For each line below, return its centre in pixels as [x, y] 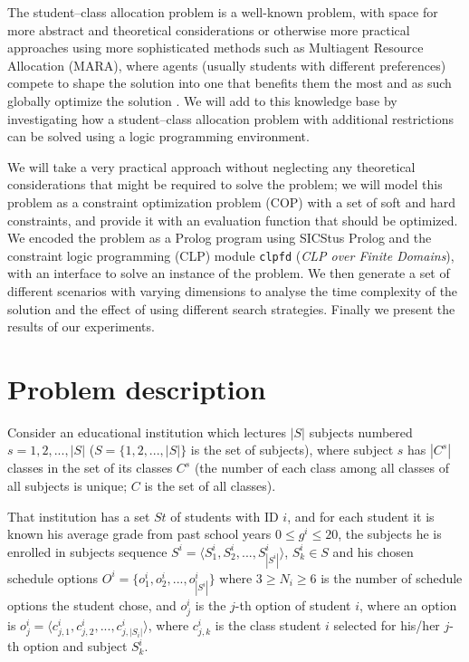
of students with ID [225, 516]
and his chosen [373, 551]
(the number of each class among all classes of [322, 468]
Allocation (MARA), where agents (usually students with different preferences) [227, 65]
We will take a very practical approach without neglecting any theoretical [211, 166]
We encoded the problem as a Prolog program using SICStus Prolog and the [220, 238]
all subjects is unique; [67, 486]
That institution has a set [79, 516]
